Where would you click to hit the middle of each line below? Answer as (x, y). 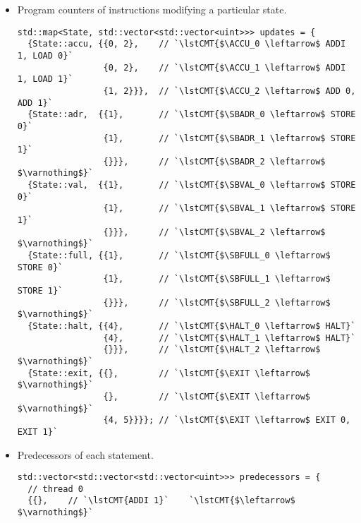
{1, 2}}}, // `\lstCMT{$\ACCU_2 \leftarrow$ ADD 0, (230, 91)
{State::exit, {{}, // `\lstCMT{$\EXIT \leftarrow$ (169, 373)
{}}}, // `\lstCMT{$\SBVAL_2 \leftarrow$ (214, 232)
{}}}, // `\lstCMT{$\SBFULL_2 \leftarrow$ (217, 302)
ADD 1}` (35, 103)
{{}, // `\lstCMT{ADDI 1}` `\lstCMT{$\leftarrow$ (161, 501)
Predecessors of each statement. (85, 454)
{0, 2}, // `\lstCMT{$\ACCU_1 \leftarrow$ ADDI (225, 67)
